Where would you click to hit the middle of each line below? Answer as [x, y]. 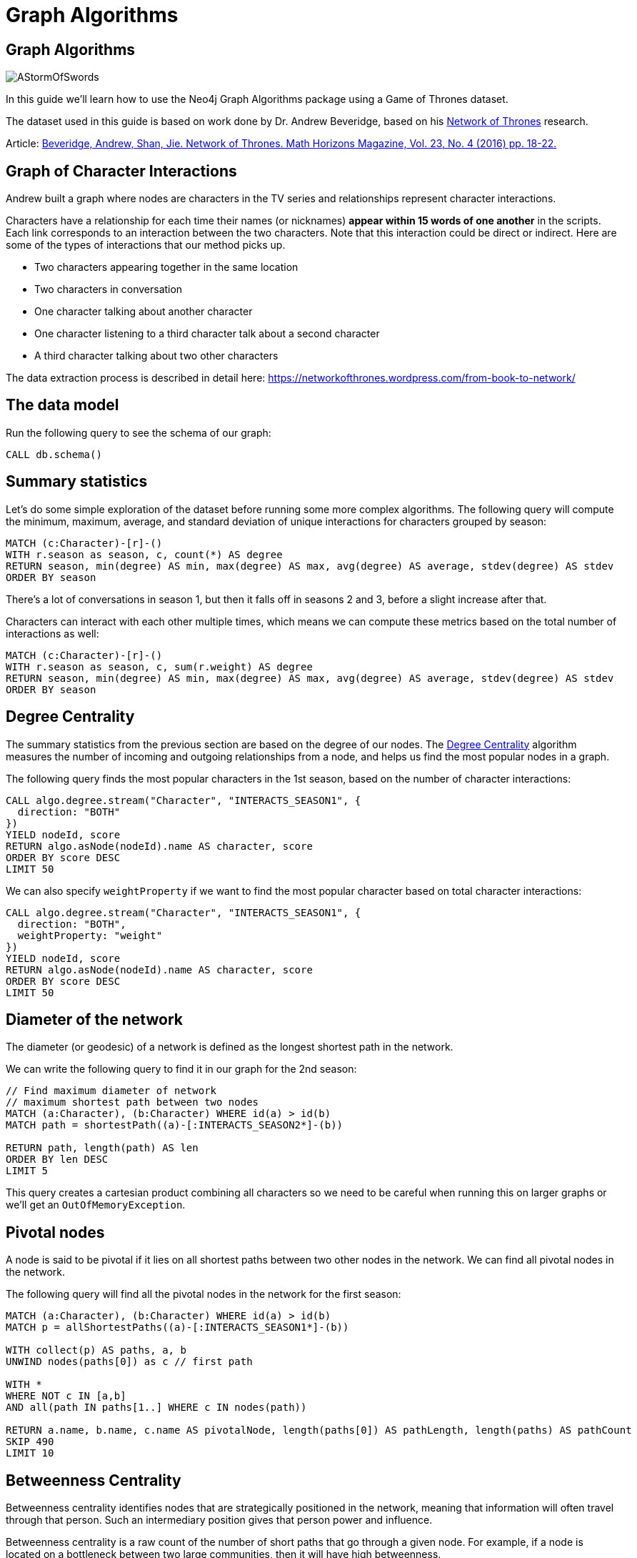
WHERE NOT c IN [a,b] [66, 1396]
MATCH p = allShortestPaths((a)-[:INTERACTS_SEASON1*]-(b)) [177, 1328]
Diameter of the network [94, 1019]
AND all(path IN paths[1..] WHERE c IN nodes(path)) [156, 1408]
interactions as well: [52, 633]
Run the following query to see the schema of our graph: [139, 432]
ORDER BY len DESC [57, 1160]
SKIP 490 [30, 1442]
